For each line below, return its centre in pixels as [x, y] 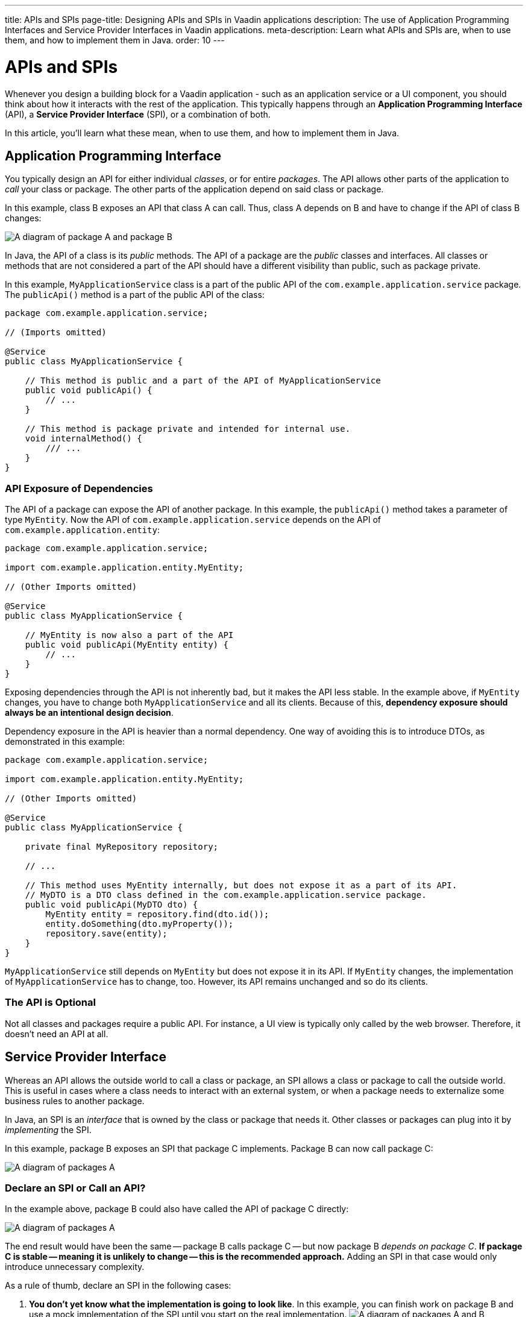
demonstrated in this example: [65, 742]
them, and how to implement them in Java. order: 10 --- [115, 40]
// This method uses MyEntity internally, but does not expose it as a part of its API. [241, 886]
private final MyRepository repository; [122, 847]
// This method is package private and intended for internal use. [188, 429]
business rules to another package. [75, 1101]
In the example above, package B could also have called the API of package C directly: [177, 1209]
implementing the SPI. [48, 1129]
